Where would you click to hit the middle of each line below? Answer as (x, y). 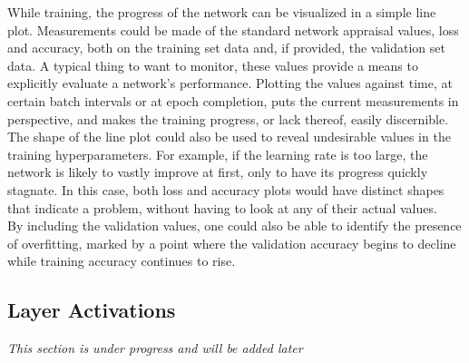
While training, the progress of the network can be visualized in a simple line (222, 12)
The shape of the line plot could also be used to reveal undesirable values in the (229, 137)
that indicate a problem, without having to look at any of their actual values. (222, 207)
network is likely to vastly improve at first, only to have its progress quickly (218, 172)
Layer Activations (92, 310)
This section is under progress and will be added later (155, 348)
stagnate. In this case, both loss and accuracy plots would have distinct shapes (226, 189)
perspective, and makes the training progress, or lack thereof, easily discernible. (228, 118)
